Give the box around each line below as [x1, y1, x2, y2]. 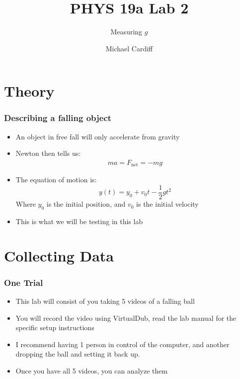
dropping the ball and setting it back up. [15, 349, 140, 359]
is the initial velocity [136, 199, 199, 209]
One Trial [4, 276, 43, 288]
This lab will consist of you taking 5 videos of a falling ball [15, 296, 195, 306]
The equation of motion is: [15, 174, 97, 185]
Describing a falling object [4, 112, 112, 124]
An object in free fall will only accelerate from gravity [15, 131, 180, 141]
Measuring [110, 26, 143, 37]
